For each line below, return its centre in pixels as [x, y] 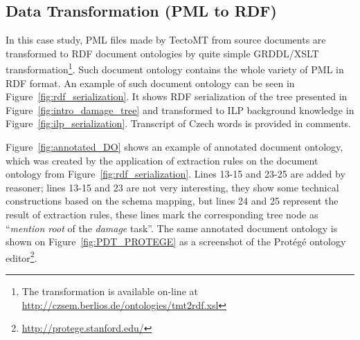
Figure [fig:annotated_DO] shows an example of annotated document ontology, [174, 147]
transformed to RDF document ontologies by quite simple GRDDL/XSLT [162, 53]
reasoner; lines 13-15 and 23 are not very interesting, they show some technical [172, 187]
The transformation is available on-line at [110, 291]
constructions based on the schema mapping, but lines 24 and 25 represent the [172, 201]
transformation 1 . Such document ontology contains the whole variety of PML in [175, 68]
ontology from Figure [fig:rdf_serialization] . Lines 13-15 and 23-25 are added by [175, 174]
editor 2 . [21, 256]
